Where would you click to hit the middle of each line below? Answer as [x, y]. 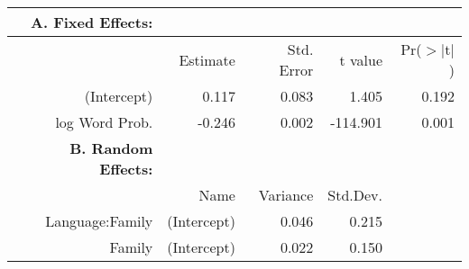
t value [361, 59]
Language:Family [99, 221]
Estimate [207, 59]
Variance [286, 195]
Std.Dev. [355, 195]
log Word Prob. [104, 122]
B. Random [111, 148]
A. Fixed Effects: [92, 22]
